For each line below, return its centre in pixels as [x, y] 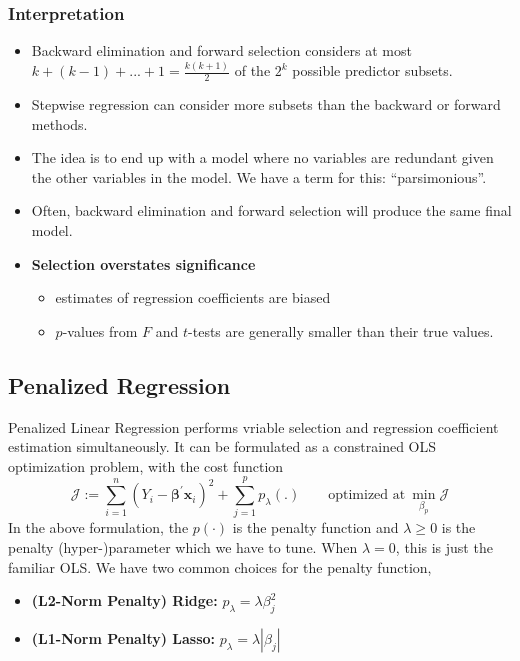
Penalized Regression [119, 384]
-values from [100, 330]
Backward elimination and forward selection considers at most [221, 50]
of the [252, 70]
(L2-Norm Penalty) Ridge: [124, 600]
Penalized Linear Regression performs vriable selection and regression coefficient [253, 426]
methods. [59, 123]
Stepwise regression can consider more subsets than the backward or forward [266, 103]
